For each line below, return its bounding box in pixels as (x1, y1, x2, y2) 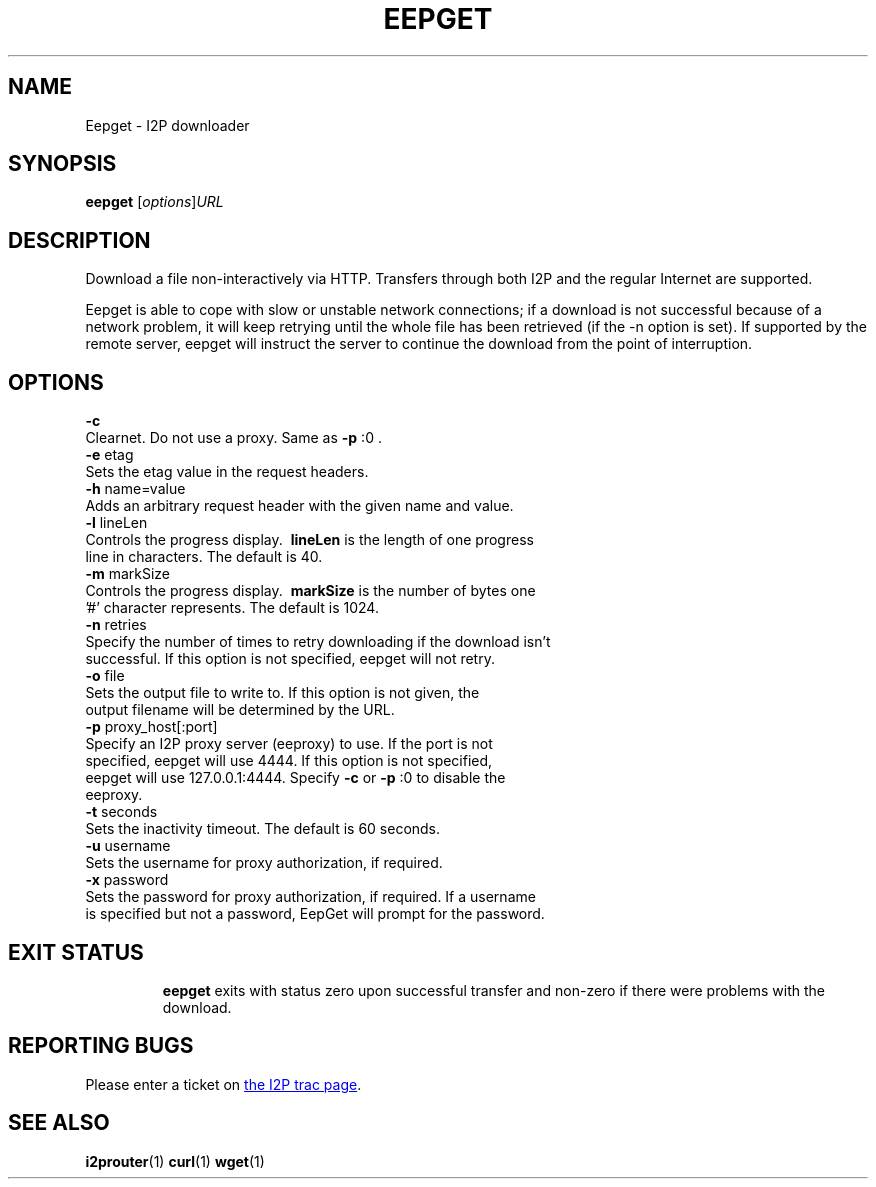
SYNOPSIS (8, 151, 117, 177)
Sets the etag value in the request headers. (85, 463, 369, 481)
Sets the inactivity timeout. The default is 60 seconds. (85, 820, 441, 838)
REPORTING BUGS (8, 1033, 194, 1059)
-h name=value (85, 480, 186, 498)
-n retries (85, 616, 147, 634)
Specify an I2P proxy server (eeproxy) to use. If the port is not (85, 735, 493, 753)
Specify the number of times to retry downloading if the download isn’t (85, 633, 551, 651)
